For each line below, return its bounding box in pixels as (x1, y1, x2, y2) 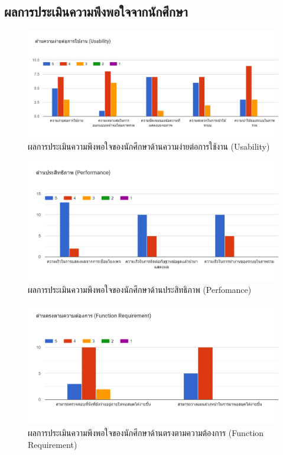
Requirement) (28, 438, 77, 450)
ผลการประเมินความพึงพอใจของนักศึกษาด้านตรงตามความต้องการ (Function (28, 426, 264, 438)
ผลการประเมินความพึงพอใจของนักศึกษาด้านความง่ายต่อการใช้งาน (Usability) (28, 140, 270, 153)
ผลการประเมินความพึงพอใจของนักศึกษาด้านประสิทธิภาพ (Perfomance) (28, 283, 252, 296)
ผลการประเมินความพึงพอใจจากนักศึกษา (4, 2, 188, 21)
